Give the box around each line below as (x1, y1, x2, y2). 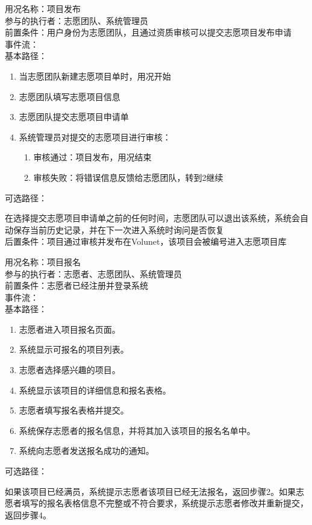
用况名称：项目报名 (5, 255, 81, 268)
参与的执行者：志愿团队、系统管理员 (5, 14, 148, 27)
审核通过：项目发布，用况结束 (33, 151, 152, 163)
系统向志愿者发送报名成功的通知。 (19, 444, 154, 457)
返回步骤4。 (5, 508, 51, 521)
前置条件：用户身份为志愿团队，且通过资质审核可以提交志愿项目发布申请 (5, 26, 292, 39)
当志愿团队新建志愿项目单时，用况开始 (19, 69, 171, 82)
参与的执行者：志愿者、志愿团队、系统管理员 (5, 267, 182, 280)
